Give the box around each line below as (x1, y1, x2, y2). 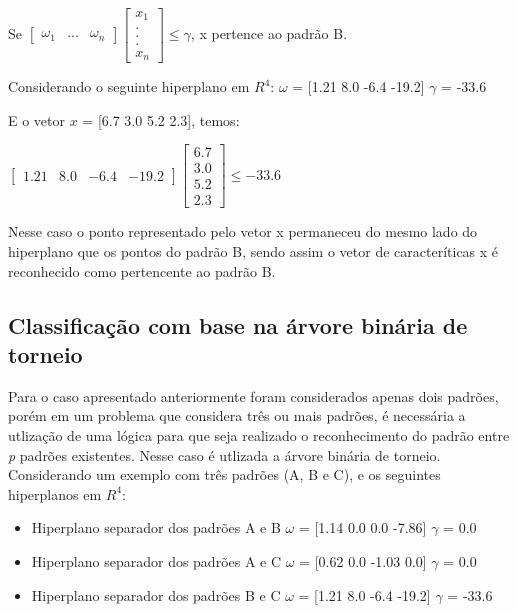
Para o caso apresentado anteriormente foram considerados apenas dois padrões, (8, 385, 499, 406)
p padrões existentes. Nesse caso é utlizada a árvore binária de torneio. (8, 444, 441, 465)
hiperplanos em (8, 483, 102, 504)
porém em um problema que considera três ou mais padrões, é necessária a (8, 405, 466, 426)
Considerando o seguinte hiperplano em (8, 76, 250, 97)
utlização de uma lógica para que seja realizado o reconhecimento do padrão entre (8, 424, 510, 445)
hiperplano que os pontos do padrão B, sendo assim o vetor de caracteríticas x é (8, 240, 499, 261)
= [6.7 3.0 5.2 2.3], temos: (82, 109, 240, 130)
